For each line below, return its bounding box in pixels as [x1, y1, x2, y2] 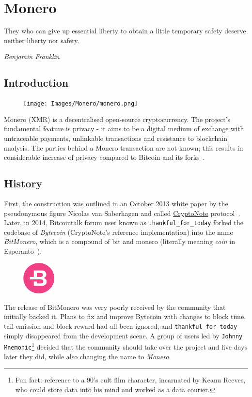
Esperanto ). [4, 245, 42, 256]
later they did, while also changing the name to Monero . [4, 351, 171, 361]
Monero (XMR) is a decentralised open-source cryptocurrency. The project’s [4, 114, 231, 124]
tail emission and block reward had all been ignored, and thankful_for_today [4, 321, 237, 331]
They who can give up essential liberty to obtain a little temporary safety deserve [4, 26, 246, 36]
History [4, 176, 43, 191]
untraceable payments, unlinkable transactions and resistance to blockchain [4, 133, 227, 143]
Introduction [4, 75, 69, 90]
